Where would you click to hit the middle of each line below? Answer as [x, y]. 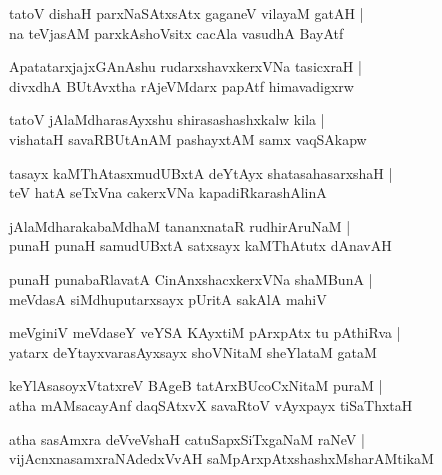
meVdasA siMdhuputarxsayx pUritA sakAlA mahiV [168, 298]
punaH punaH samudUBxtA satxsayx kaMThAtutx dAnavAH [200, 245]
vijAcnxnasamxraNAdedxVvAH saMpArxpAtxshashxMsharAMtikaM [221, 458]
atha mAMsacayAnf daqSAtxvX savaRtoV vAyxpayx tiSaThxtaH [211, 404]
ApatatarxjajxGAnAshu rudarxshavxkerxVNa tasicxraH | [185, 66]
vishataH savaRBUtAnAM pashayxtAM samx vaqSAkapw [188, 138]
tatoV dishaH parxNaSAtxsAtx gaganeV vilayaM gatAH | [186, 13]
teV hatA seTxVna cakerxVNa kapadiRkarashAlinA [168, 192]
